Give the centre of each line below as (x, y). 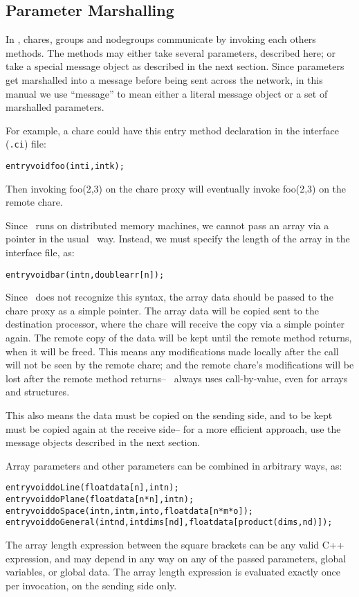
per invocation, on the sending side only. (91, 585)
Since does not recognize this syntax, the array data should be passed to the (169, 297)
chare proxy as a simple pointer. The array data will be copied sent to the (163, 310)
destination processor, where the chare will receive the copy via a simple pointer (175, 324)
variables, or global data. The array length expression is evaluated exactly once (173, 572)
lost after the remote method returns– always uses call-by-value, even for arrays (177, 378)
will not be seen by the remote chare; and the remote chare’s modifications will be (180, 365)
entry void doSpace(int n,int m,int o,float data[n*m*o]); (129, 511)
